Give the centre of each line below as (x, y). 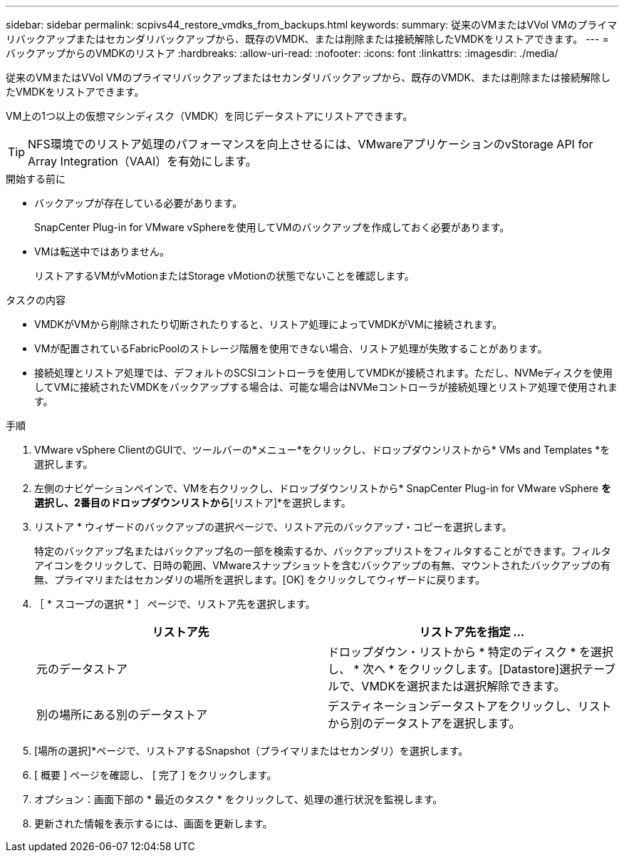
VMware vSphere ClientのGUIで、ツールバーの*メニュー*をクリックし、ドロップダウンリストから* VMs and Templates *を (322, 450)
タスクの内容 (36, 300)
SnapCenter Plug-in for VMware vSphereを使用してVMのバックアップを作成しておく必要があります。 (272, 227)
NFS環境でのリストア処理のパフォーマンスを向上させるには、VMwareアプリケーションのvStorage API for (311, 144)
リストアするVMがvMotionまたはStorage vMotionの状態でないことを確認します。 (224, 276)
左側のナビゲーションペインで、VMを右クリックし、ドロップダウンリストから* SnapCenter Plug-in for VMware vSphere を (323, 488)
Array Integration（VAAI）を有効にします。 (142, 161)
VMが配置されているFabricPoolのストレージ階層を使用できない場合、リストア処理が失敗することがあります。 (291, 348)
